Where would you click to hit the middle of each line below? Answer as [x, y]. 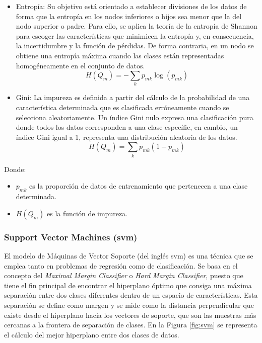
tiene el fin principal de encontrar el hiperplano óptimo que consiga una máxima [128, 285]
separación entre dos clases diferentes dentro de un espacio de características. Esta [131, 295]
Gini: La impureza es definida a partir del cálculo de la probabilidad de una [133, 97]
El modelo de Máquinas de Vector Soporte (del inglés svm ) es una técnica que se [129, 255]
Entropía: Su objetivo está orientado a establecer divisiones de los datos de [131, 6]
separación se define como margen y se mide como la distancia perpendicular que [129, 305]
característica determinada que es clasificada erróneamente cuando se [122, 107]
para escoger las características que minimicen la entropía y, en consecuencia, [135, 35]
